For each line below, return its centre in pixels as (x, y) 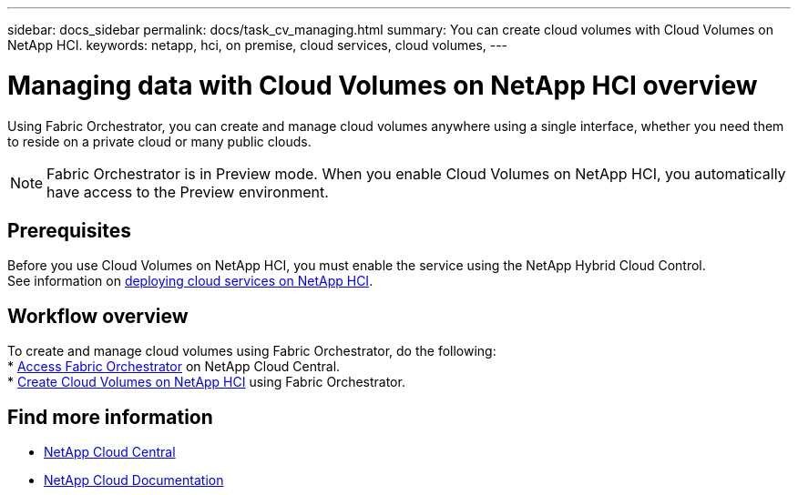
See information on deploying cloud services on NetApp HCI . (190, 281)
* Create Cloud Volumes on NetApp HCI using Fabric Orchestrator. (206, 382)
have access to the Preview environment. (188, 192)
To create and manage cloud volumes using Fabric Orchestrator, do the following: (252, 351)
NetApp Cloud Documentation (134, 480)
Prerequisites (69, 230)
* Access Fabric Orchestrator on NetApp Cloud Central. (174, 367)
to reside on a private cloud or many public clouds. (159, 141)
